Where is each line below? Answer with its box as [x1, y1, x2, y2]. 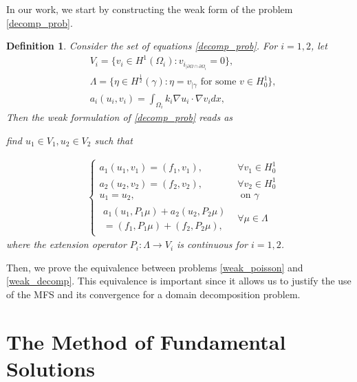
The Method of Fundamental [6, 327, 286, 355]
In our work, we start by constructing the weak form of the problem [6, 2, 293, 16]
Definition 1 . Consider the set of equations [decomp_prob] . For [6, 38, 278, 53]
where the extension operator [6, 237, 127, 251]
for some [200, 77, 237, 87]
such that [94, 133, 133, 147]
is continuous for [177, 237, 248, 251]
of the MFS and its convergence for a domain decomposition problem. [6, 287, 301, 301]
